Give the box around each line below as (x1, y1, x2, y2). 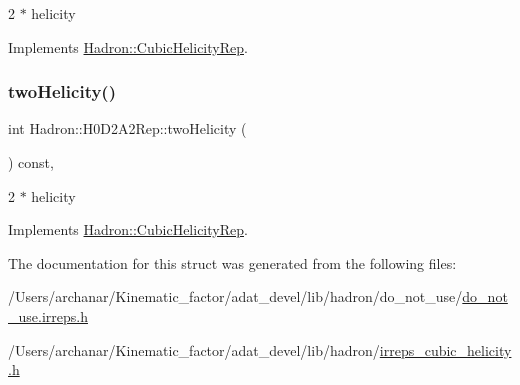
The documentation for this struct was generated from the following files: (8, 252, 457, 273)
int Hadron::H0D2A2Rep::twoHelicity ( (8, 118, 247, 139)
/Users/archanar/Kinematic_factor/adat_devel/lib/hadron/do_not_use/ (8, 286, 463, 307)
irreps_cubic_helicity (379, 339, 512, 360)
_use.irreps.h (8, 305, 88, 326)
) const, (8, 152, 54, 172)
